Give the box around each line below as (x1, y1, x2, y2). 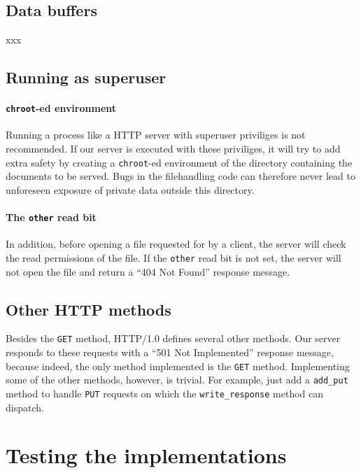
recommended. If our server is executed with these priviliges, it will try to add (6, 141, 341, 156)
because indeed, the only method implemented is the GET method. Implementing (6, 358, 350, 373)
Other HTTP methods (6, 298, 171, 320)
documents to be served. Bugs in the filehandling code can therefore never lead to (6, 169, 355, 183)
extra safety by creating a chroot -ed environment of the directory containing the (6, 155, 353, 169)
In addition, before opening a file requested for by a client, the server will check (6, 236, 346, 251)
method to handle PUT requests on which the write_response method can (6, 386, 324, 400)
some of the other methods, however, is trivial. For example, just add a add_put (6, 372, 348, 387)
